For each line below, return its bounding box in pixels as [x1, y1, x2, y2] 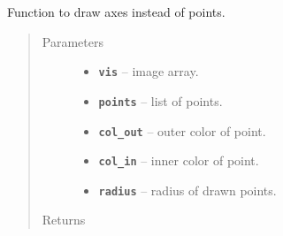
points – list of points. [98, 91, 223, 110]
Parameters [42, 32, 103, 50]
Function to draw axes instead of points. [7, 3, 226, 20]
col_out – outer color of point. [98, 121, 266, 140]
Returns [42, 210, 86, 229]
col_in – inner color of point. [98, 151, 259, 170]
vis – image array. [98, 62, 199, 80]
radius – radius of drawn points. [98, 180, 277, 199]
